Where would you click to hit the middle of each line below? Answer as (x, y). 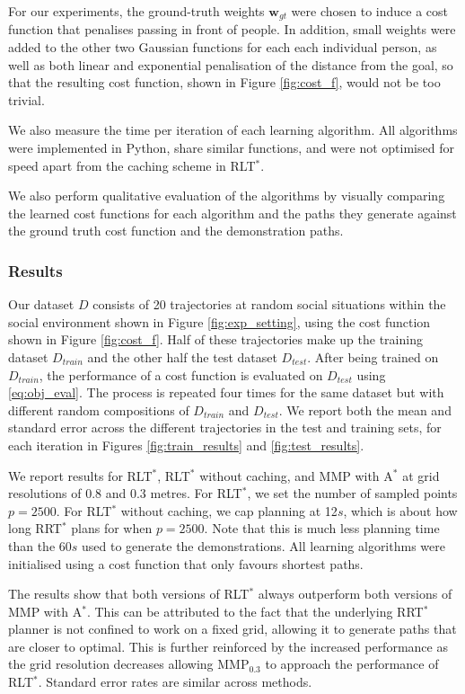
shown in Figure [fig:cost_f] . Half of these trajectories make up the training (215, 339)
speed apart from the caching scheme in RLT (132, 165)
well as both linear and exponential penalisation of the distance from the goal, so (231, 64)
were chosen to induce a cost (369, 11)
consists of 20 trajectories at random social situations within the (269, 304)
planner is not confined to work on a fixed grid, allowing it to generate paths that (232, 629)
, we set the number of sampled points (352, 493)
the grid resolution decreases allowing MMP (129, 664)
